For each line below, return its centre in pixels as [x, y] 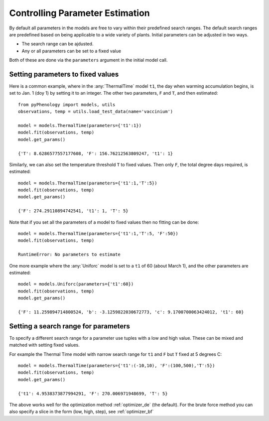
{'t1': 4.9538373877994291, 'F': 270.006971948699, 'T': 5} [93, 393]
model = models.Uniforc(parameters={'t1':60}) [76, 284]
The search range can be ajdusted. [58, 44]
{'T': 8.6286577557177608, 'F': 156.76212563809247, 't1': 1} [96, 153]
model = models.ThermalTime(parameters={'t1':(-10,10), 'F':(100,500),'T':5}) [117, 366]
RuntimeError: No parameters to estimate [69, 255]
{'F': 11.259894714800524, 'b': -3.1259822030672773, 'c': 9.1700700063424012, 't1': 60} [131, 312]
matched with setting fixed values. [44, 345]
